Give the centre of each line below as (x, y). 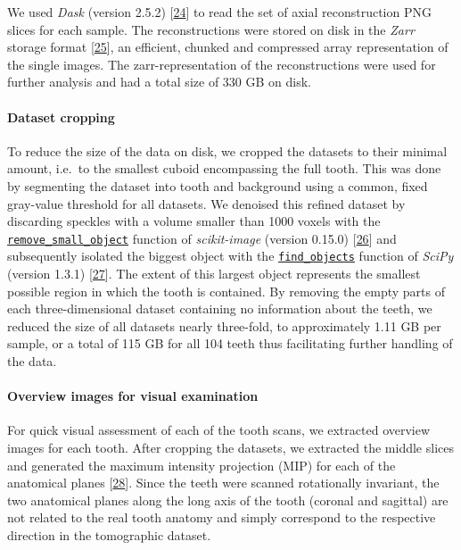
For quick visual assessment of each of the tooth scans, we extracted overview (219, 430)
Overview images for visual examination (133, 396)
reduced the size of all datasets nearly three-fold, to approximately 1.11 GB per (224, 325)
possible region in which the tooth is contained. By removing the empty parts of (226, 291)
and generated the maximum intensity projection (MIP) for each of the (202, 465)
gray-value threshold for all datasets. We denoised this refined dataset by (206, 203)
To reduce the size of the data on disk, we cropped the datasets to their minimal (227, 150)
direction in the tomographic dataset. (109, 534)
